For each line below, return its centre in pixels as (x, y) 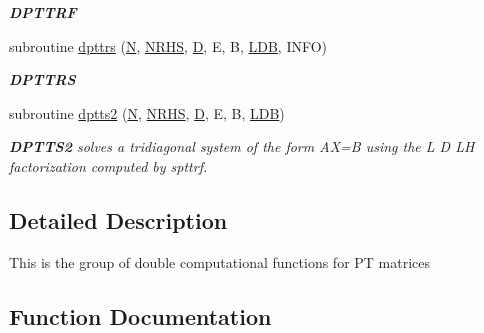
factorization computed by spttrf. (108, 165)
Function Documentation (140, 315)
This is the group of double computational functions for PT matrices (220, 261)
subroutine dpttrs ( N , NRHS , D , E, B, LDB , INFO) (168, 45)
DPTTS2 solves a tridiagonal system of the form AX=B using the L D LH (242, 146)
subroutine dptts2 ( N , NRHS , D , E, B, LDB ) (147, 112)
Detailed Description (118, 219)
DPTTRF (43, 12)
